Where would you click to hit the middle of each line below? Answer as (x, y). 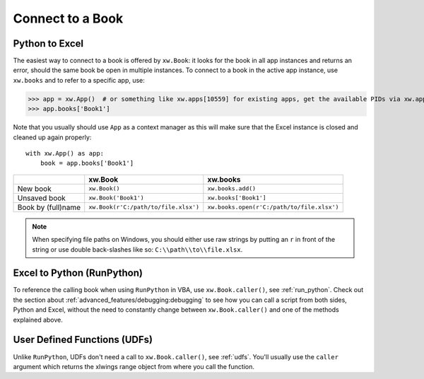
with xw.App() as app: (65, 153)
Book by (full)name (49, 207)
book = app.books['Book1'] (87, 163)
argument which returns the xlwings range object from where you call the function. (134, 366)
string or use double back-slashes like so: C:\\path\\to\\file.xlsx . (137, 249)
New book (35, 189)
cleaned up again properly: (52, 137)
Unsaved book (42, 198)
